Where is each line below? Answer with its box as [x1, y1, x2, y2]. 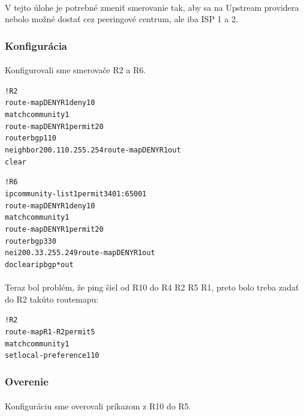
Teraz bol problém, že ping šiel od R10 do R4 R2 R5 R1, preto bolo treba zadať [5, 281, 299, 294]
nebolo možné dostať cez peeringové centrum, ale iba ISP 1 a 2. [5, 13, 238, 25]
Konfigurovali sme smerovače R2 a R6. [5, 64, 146, 76]
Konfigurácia [5, 38, 68, 53]
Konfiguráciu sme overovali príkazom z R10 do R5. [5, 399, 191, 412]
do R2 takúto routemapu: [5, 292, 99, 305]
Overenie [5, 373, 49, 388]
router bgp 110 [5, 134, 56, 143]
